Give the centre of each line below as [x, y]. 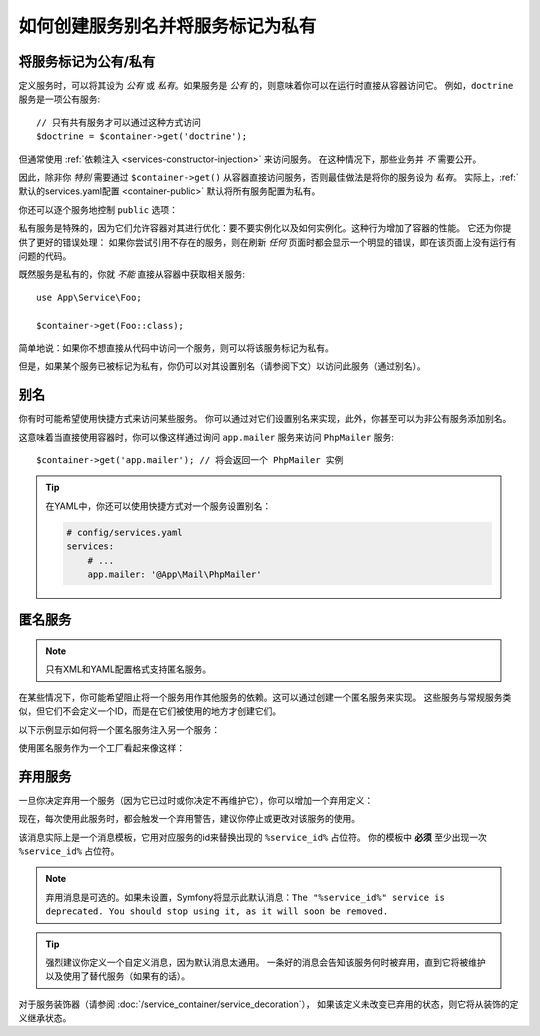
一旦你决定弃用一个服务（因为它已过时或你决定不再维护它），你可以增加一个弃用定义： [196, 800]
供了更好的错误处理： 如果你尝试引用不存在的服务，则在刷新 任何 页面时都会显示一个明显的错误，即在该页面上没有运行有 [267, 242]
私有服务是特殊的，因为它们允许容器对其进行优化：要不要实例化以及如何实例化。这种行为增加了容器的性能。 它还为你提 [265, 228]
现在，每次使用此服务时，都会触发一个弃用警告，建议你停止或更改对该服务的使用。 [189, 819]
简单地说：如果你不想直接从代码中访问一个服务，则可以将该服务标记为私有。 [176, 347]
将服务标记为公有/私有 [87, 61]
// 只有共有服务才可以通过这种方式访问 [119, 122]
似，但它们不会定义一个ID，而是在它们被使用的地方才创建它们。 [150, 711]
